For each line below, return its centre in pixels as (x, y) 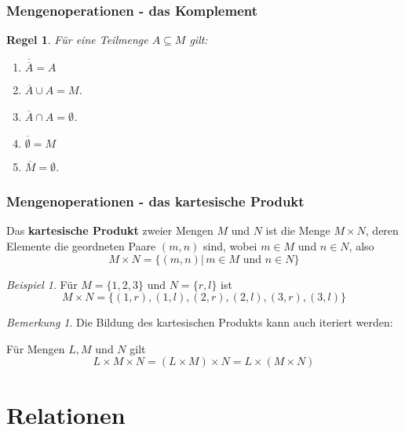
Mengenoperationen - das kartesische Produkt (155, 201)
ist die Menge (298, 230)
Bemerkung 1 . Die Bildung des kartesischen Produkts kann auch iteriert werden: (200, 322)
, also (361, 246)
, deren (382, 230)
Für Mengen (36, 348)
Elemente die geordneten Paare (81, 246)
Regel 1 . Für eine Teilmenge (77, 40)
